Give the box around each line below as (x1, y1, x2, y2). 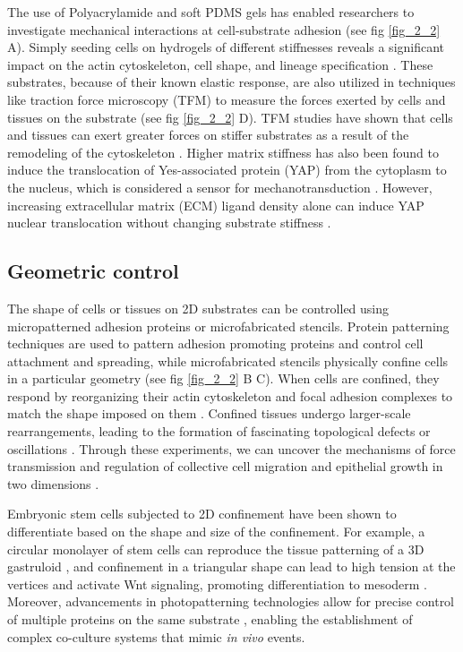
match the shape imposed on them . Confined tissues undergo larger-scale (7, 404, 411, 423)
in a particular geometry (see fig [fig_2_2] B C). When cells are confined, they (7, 369, 440, 388)
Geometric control (7, 257, 179, 285)
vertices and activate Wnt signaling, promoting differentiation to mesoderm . (7, 574, 428, 593)
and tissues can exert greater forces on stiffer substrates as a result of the (7, 125, 409, 144)
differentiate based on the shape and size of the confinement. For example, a (7, 522, 425, 541)
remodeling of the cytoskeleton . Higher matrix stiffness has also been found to (7, 142, 440, 161)
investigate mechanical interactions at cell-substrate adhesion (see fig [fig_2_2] (7, 20, 441, 39)
